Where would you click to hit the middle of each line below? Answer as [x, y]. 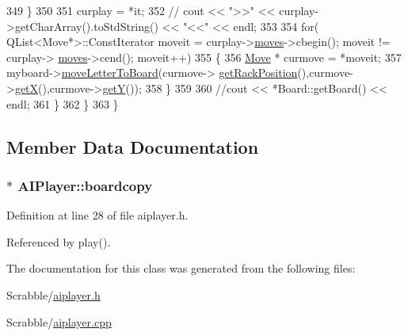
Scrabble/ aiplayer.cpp [59, 321]
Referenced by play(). [59, 241]
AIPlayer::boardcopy [85, 185]
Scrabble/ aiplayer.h [53, 294]
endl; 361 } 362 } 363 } [63, 103]
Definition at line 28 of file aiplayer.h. [97, 215]
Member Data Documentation [133, 146]
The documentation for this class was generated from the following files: [181, 268]
